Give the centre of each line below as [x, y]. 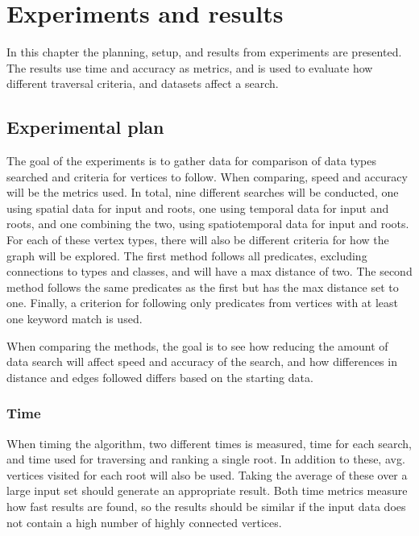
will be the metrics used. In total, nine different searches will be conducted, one [203, 192]
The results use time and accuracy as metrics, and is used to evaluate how [190, 67]
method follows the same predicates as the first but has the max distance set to [203, 287]
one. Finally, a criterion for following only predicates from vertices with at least [203, 303]
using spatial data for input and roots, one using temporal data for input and [198, 208]
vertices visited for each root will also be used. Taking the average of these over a [207, 474]
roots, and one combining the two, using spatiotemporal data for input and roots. [208, 224]
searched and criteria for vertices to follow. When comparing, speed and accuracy [207, 176]
